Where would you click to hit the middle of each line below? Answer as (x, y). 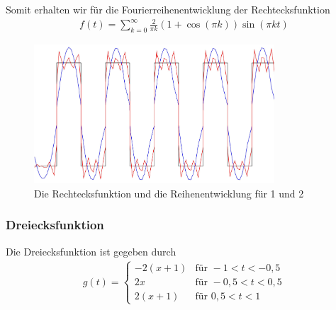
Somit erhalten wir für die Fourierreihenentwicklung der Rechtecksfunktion (168, 9)
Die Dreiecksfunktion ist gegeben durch (91, 251)
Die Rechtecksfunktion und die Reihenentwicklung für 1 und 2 (169, 193)
